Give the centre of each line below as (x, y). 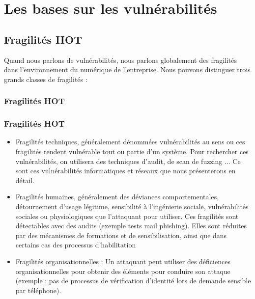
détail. (25, 180)
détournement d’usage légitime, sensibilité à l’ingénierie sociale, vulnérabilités (132, 206)
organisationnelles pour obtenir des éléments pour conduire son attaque (123, 271)
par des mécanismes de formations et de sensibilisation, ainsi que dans (121, 235)
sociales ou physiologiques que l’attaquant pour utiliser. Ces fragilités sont (127, 216)
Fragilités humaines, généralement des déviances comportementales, (117, 197)
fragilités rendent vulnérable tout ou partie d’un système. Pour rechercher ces (132, 151)
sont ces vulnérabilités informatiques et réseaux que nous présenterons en (126, 171)
